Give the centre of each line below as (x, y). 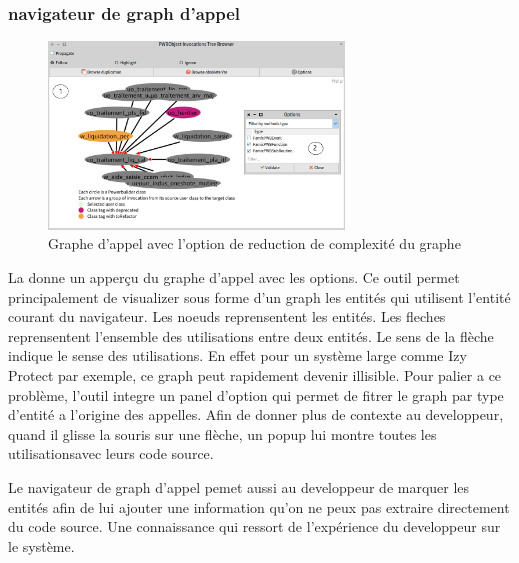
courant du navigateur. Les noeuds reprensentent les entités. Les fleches (227, 316)
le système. (41, 545)
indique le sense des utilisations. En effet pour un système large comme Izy (237, 355)
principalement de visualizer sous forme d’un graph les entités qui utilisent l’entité (259, 296)
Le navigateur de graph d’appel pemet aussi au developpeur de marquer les (239, 487)
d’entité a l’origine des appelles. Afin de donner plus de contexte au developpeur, (256, 414)
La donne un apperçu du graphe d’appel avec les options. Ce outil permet (234, 277)
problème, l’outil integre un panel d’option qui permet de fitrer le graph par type (256, 394)
